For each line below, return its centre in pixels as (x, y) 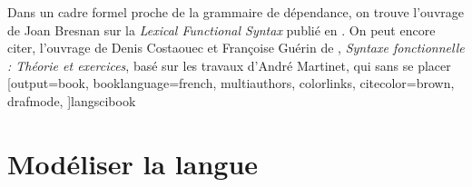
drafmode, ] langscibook (72, 100)
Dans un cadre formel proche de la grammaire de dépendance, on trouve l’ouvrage (236, 12)
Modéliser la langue (133, 163)
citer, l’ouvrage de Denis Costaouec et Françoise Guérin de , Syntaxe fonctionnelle (236, 48)
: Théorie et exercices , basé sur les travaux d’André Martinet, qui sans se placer (229, 65)
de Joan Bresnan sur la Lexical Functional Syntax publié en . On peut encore (221, 30)
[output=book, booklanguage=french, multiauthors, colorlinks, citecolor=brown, (231, 83)
